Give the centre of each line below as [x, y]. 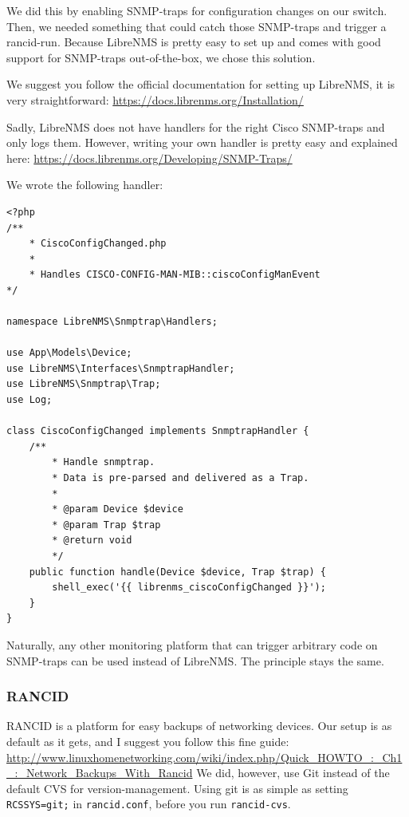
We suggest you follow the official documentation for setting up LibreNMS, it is [201, 84]
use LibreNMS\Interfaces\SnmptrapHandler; [121, 368]
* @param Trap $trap [106, 525]
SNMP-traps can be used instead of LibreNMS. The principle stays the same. [195, 660]
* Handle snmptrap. [104, 462]
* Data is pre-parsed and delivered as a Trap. [181, 478]
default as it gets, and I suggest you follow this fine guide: [148, 741]
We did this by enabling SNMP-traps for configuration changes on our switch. [197, 10]
